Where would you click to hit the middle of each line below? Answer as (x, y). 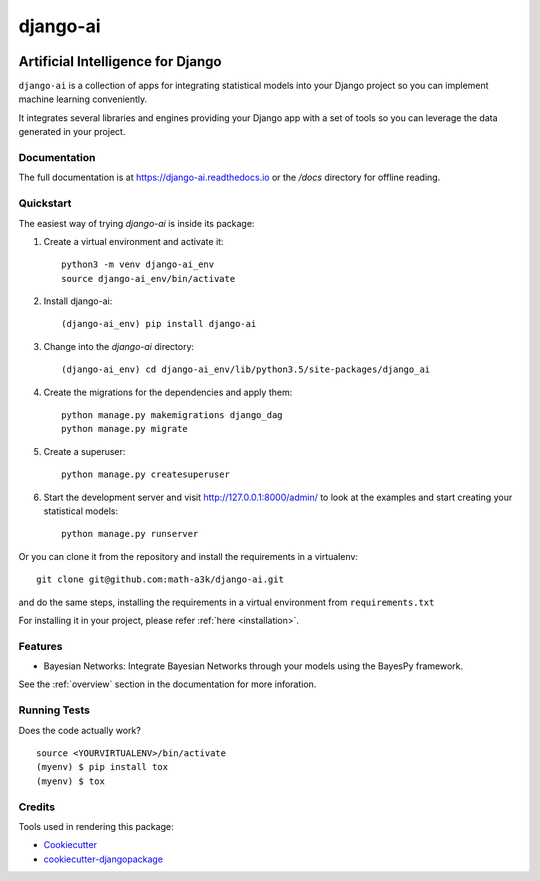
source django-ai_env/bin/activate (148, 278)
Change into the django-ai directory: (119, 346)
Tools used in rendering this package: (96, 826)
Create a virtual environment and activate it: (133, 241)
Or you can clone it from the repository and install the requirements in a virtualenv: (188, 556)
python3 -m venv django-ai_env (138, 264)
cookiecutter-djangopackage (103, 859)
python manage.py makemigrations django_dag (172, 415)
